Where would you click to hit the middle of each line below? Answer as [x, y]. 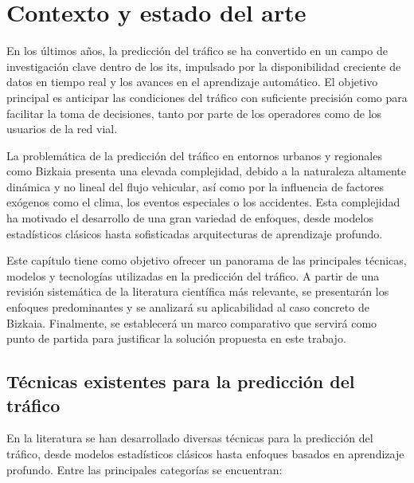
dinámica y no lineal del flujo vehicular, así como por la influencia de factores [195, 186]
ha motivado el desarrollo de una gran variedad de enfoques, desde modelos [190, 218]
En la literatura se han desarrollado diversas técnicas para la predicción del [190, 438]
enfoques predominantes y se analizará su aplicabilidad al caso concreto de [188, 307]
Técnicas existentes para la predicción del [181, 381]
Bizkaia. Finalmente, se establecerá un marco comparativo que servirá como [192, 322]
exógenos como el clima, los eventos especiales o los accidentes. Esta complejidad [203, 202]
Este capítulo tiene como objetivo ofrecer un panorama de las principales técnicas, [207, 260]
